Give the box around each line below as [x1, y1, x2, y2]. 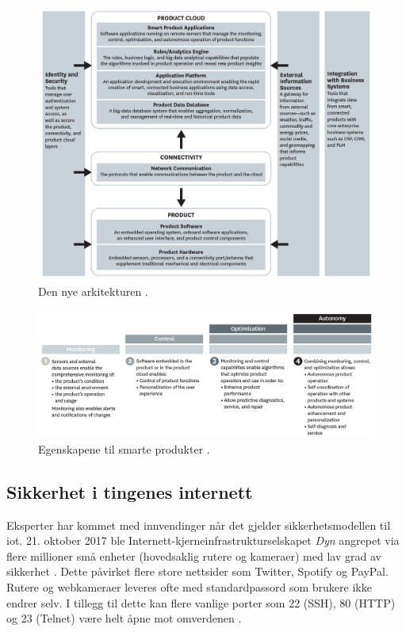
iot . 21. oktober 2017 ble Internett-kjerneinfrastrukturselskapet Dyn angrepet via [6, 532, 400, 549]
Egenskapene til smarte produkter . [38, 440, 210, 457]
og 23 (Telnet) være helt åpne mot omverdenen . [6, 610, 242, 626]
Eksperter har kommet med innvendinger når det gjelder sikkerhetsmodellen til [6, 516, 391, 533]
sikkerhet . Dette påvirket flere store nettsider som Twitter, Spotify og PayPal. [6, 563, 389, 580]
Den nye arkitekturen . [38, 283, 148, 300]
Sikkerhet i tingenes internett [6, 479, 253, 504]
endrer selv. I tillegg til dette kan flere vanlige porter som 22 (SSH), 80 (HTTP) [6, 594, 396, 611]
